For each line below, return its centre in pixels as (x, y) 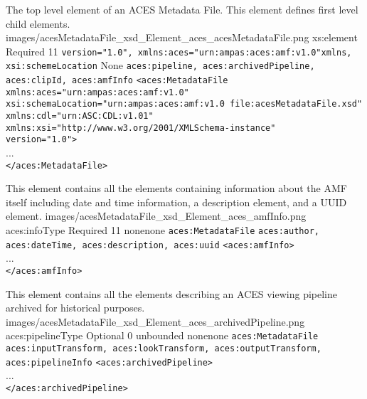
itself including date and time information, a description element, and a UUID (176, 202)
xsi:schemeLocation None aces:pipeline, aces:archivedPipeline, (160, 65)
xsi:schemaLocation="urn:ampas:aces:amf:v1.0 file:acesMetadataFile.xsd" (184, 104)
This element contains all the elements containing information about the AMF (176, 188)
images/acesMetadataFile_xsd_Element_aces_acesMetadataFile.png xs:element (182, 37)
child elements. (38, 23)
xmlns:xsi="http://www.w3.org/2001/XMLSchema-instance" (141, 128)
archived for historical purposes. (75, 308)
